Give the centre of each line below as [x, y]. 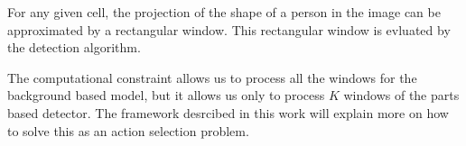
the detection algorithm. [74, 47]
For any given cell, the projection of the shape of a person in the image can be [224, 12]
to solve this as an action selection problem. [128, 130]
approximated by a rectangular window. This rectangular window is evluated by [229, 29]
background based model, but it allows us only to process [166, 95]
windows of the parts [401, 95]
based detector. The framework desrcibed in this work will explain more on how [228, 112]
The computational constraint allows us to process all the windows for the [212, 77]
